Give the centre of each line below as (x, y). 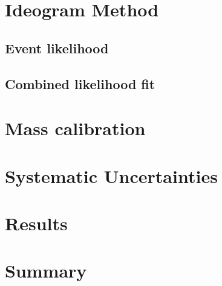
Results (36, 223)
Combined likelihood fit (80, 83)
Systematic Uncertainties (111, 175)
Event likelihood (57, 48)
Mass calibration (75, 128)
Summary (46, 271)
